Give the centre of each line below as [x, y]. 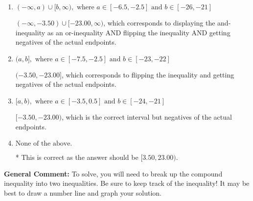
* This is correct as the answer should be [77, 157]
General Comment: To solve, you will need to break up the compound [113, 173]
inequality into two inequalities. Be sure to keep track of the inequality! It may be [127, 183]
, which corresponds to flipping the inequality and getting [148, 74]
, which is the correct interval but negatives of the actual [147, 116]
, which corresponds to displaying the [159, 23]
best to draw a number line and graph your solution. [83, 192]
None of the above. [44, 144]
